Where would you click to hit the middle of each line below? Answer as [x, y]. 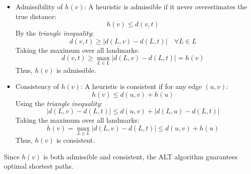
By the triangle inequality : [55, 33]
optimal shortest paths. [39, 166]
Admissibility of [39, 6]
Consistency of [37, 86]
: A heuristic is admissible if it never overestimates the [166, 6]
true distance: [36, 16]
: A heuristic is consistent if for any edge [141, 86]
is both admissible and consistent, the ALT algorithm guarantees [140, 156]
